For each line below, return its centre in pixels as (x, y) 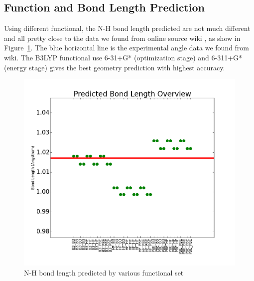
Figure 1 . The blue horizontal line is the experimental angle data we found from (127, 48)
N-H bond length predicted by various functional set (104, 272)
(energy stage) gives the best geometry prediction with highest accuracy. (115, 67)
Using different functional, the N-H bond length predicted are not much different (127, 28)
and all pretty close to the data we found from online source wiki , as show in (122, 38)
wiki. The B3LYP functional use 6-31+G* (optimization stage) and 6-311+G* (123, 57)
